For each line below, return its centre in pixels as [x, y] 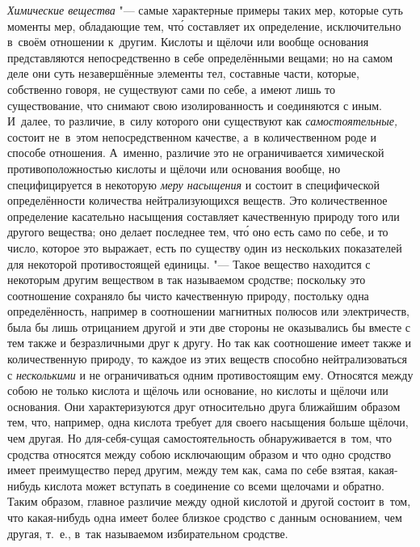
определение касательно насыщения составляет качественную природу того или [204, 216]
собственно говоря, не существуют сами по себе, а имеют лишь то [172, 89]
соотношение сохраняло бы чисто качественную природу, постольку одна [188, 295]
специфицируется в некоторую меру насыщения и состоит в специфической [194, 184]
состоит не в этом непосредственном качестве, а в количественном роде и [192, 136]
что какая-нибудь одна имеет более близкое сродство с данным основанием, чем [205, 517]
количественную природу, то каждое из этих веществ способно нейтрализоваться [208, 359]
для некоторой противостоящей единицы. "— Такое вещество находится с [189, 263]
